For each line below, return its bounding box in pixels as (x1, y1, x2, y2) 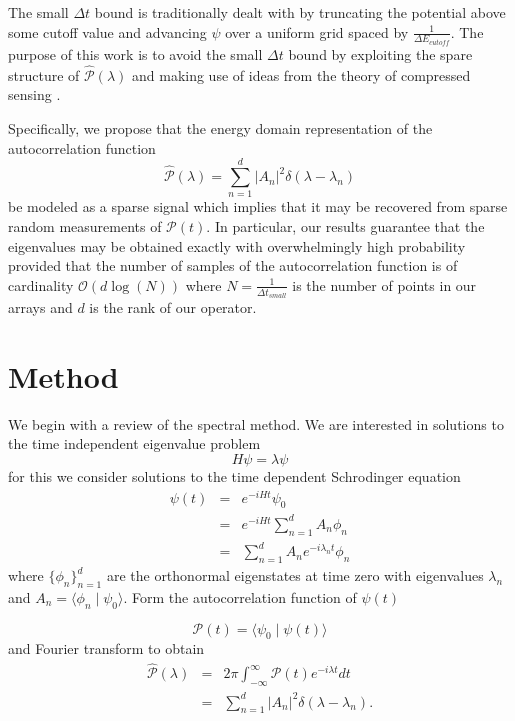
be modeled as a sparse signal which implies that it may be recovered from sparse (8, 196, 508, 217)
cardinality (8, 274, 74, 295)
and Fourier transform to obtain (8, 638, 205, 659)
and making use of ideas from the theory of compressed (131, 64, 471, 85)
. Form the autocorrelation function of (123, 586, 357, 607)
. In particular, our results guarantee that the (206, 215, 485, 236)
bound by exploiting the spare (288, 44, 473, 65)
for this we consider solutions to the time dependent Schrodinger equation (8, 465, 461, 486)
